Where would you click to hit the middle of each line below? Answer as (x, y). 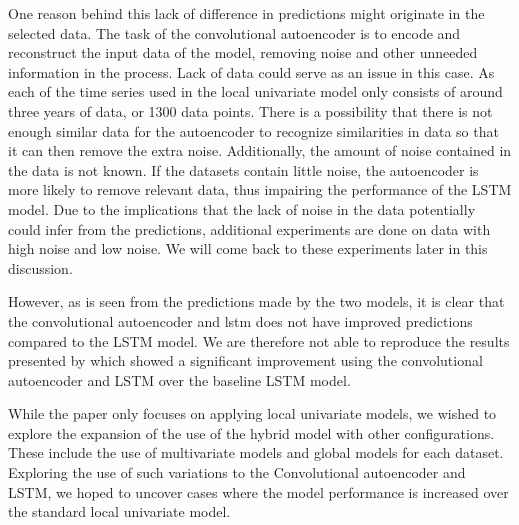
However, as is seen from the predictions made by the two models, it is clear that (256, 301)
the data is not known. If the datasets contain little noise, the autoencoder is (243, 169)
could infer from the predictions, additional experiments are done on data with (249, 228)
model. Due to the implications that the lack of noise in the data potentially (242, 208)
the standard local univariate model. (119, 511)
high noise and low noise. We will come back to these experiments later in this (248, 248)
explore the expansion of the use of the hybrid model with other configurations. (251, 432)
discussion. (40, 267)
